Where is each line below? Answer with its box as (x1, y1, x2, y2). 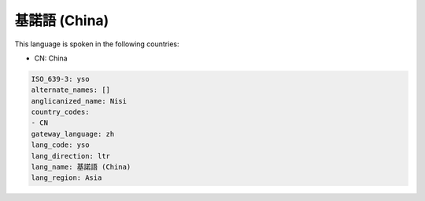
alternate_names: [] (31, 86, 110, 94)
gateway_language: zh (31, 130, 115, 138)
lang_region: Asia (31, 174, 102, 182)
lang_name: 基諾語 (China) (31, 163, 131, 172)
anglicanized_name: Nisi (31, 97, 128, 105)
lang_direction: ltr (31, 152, 110, 160)
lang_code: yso (31, 141, 90, 149)
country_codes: (31, 108, 90, 117)
